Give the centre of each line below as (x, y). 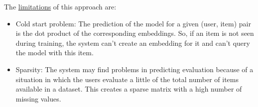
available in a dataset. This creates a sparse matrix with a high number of (129, 89)
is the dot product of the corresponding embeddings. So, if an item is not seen (135, 33)
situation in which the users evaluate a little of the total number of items (127, 79)
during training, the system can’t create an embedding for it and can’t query (133, 43)
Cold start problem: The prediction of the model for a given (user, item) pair (133, 23)
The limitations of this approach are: (60, 6)
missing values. (38, 98)
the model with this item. (55, 53)
